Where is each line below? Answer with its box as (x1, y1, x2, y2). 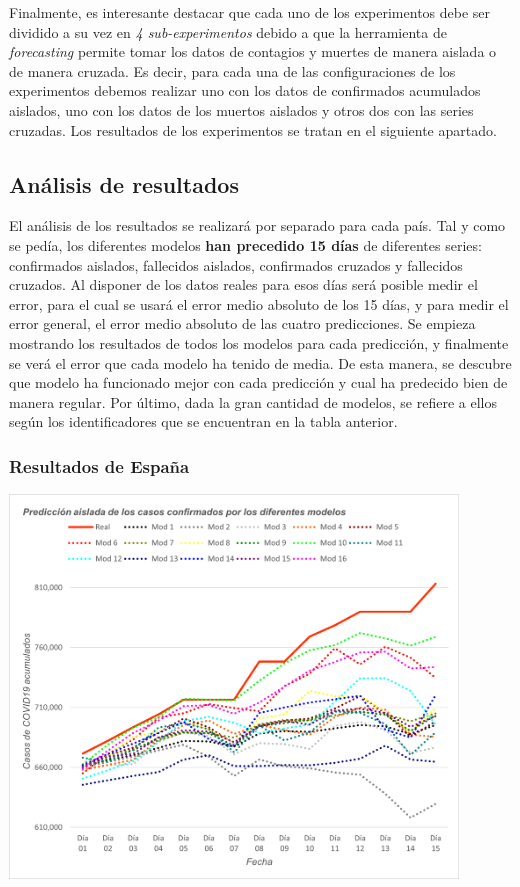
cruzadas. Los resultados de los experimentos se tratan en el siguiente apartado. (9, 119, 497, 140)
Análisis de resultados (9, 168, 239, 199)
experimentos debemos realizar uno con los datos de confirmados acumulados (9, 80, 481, 101)
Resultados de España (9, 453, 190, 478)
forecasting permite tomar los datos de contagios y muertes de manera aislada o (9, 41, 497, 62)
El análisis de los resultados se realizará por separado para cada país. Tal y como (9, 215, 506, 236)
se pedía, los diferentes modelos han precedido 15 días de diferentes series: (9, 234, 482, 255)
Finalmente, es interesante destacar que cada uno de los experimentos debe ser (9, 2, 491, 22)
